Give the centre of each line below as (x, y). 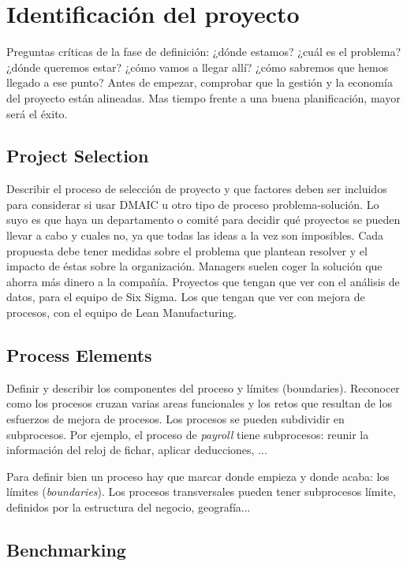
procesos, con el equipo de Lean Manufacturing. (122, 313)
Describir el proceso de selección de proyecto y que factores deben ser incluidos (197, 189)
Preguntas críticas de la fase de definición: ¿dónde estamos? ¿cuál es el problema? (204, 52)
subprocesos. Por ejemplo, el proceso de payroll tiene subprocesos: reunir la (188, 434)
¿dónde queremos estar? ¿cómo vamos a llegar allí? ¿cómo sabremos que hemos (198, 67)
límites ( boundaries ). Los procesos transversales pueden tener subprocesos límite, (201, 492)
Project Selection (78, 156)
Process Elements (79, 355)
